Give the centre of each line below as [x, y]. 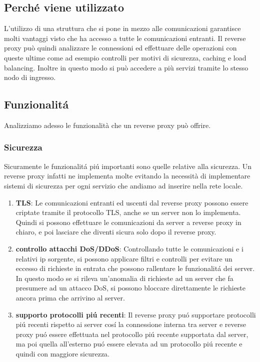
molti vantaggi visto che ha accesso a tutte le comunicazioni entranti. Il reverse [125, 38]
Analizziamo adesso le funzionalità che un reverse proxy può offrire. [107, 125]
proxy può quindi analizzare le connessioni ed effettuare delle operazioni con [120, 48]
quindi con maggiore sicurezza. [63, 353]
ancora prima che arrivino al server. [70, 297]
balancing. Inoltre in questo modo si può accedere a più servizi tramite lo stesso [126, 67]
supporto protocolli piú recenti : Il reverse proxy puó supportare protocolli [136, 314]
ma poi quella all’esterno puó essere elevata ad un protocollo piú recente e [129, 344]
